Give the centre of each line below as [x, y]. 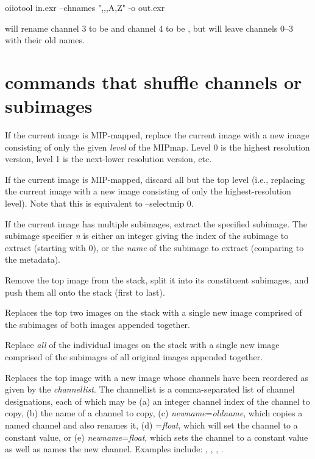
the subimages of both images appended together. [97, 324]
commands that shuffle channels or [154, 81]
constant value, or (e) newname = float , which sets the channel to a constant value [157, 437]
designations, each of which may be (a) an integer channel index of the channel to [157, 401]
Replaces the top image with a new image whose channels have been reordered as [157, 377]
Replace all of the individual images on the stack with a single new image [142, 345]
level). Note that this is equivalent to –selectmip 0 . [99, 203]
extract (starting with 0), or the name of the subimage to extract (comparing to [154, 247]
